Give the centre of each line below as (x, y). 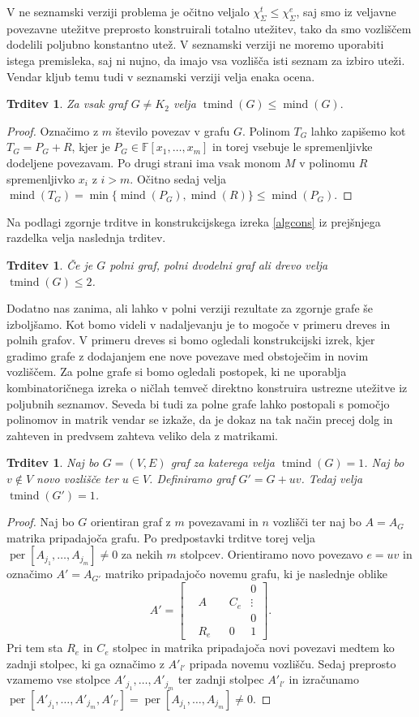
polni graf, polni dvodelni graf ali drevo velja (219, 264)
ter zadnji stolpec (221, 679)
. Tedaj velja (332, 479)
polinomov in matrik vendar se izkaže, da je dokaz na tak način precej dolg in (200, 419)
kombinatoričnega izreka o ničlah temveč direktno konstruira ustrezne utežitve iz (207, 388)
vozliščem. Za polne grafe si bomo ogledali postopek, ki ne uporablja (177, 371)
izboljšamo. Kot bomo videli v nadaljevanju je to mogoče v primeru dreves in (199, 324)
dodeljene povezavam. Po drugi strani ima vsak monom (144, 162)
